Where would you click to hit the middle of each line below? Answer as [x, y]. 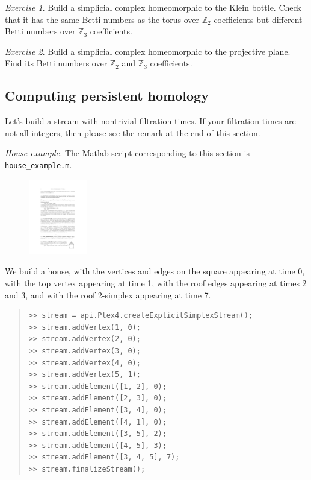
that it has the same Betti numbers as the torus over [102, 19]
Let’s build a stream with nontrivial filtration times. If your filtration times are [150, 121]
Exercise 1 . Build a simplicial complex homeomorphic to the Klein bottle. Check [153, 7]
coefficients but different [258, 19]
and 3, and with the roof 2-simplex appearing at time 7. [108, 295]
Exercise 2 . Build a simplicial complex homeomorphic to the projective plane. [148, 51]
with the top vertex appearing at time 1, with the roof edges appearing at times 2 [156, 283]
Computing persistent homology [107, 96]
